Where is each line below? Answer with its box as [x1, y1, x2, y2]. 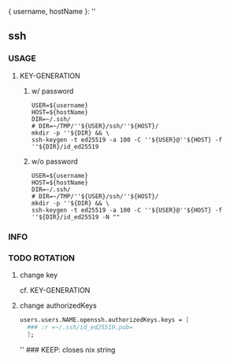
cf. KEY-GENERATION [19, 285, 91, 294]
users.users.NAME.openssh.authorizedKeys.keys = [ [19, 316, 190, 323]
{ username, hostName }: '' [8, 7, 96, 16]
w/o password [31, 157, 78, 166]
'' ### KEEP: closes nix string [19, 345, 116, 354]
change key [19, 270, 58, 279]
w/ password [31, 86, 74, 95]
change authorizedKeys [19, 301, 97, 310]
